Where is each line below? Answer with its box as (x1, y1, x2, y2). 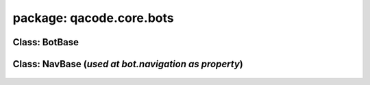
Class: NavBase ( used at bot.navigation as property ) (12, 58, 243, 70)
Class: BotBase (12, 36, 79, 48)
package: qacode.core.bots (12, 10, 174, 25)
